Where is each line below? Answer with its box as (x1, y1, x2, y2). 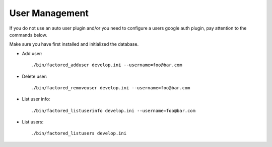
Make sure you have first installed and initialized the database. (9, 41, 139, 47)
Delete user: (22, 73, 47, 79)
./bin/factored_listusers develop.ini (31, 130, 127, 136)
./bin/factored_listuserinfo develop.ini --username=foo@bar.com (31, 108, 196, 113)
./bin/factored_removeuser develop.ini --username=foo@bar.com (31, 85, 190, 90)
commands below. (9, 32, 47, 38)
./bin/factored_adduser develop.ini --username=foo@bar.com (31, 62, 182, 68)
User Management (9, 8, 89, 19)
